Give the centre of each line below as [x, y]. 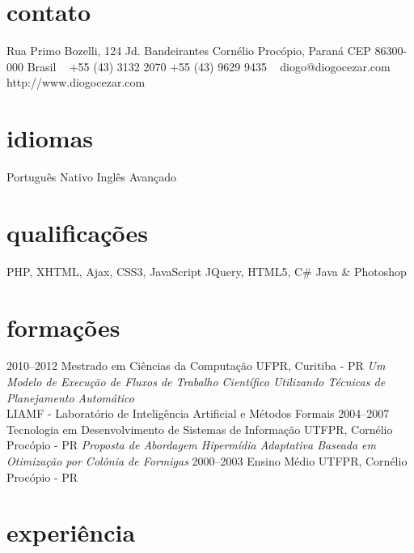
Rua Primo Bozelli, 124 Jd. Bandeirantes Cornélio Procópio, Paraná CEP [189, 51]
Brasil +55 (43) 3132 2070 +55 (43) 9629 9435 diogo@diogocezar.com [209, 66]
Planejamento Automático [71, 397]
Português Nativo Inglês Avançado [91, 177]
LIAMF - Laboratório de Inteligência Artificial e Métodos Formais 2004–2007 [198, 413]
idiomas [50, 138]
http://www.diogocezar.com [76, 82]
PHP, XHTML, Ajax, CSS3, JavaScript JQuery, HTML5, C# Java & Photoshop [207, 271]
